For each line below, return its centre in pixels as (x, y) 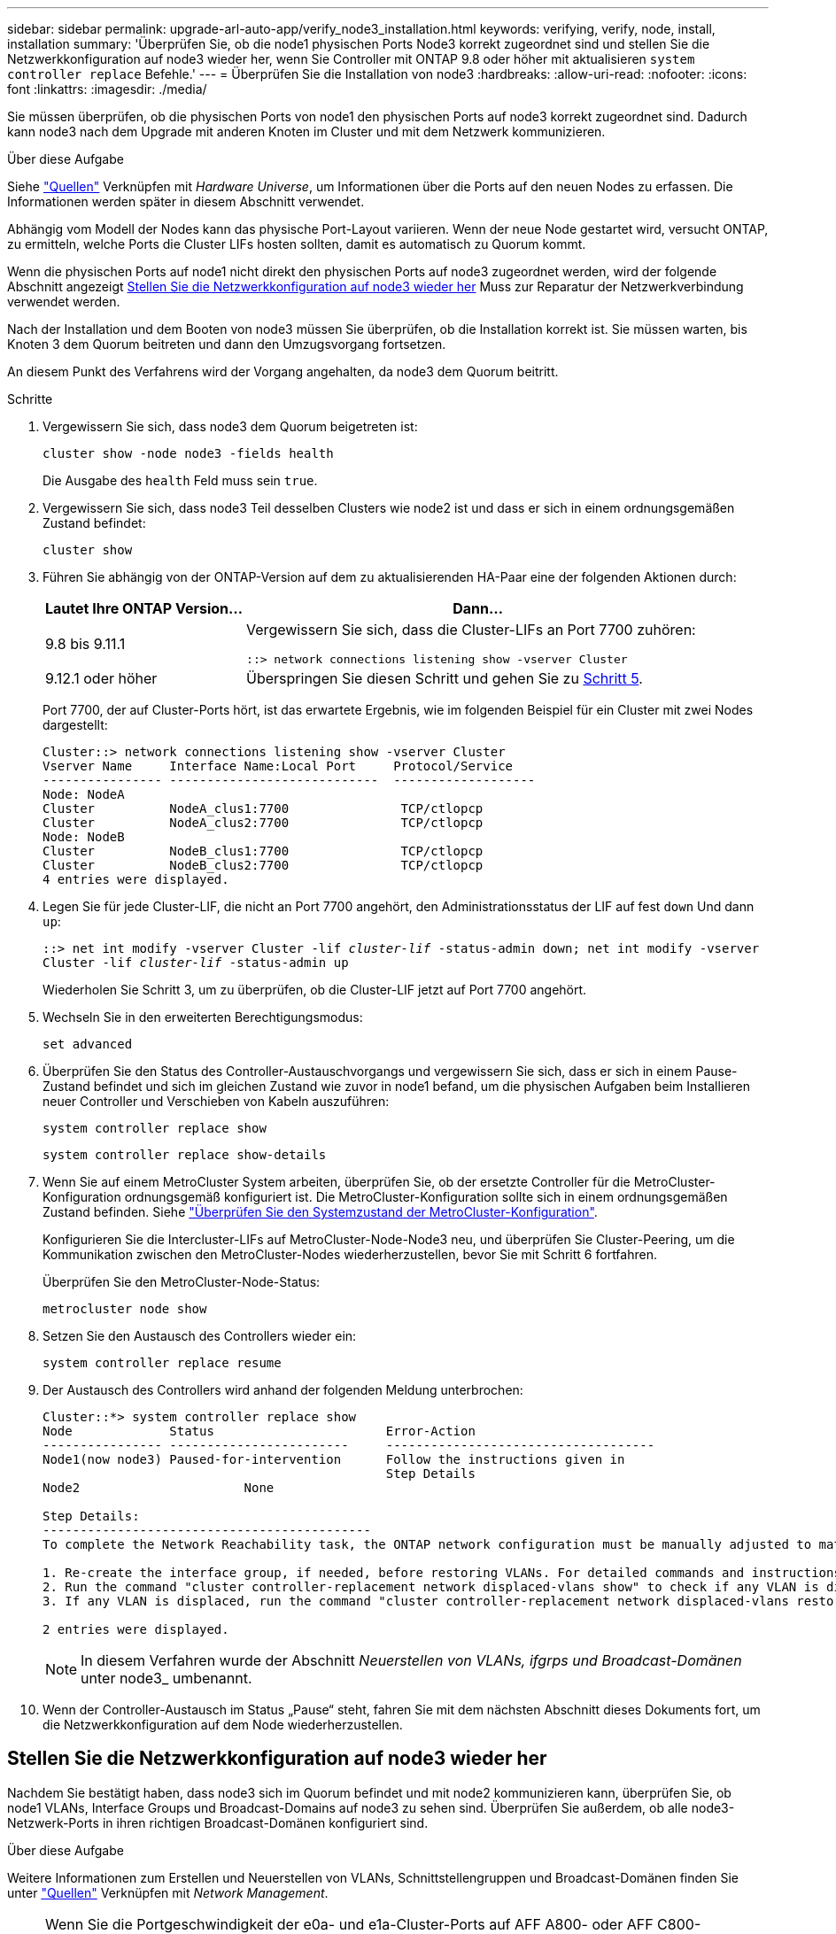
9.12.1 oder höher (101, 678)
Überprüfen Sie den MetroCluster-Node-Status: (182, 1282)
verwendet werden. (64, 302)
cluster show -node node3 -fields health (188, 453)
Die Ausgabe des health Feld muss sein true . (180, 480)
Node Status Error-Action (259, 1431)
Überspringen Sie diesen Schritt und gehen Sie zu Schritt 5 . (445, 678)
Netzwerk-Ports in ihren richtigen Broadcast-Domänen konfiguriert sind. (218, 1822)
